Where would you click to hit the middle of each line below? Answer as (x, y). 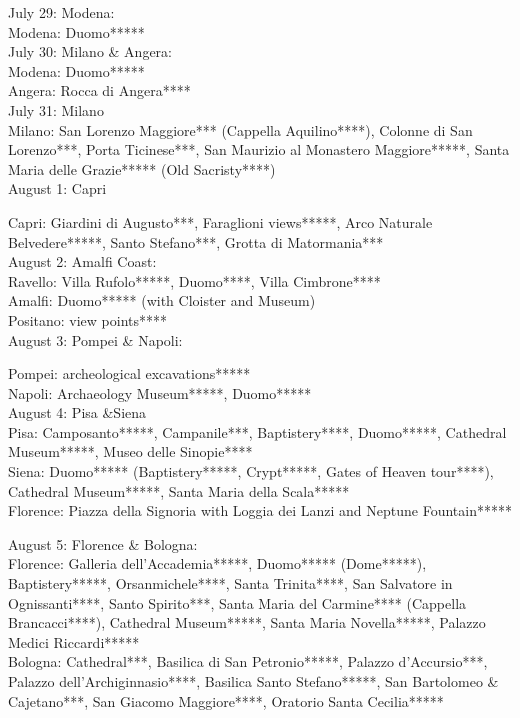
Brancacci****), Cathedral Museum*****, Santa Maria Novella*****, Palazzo (247, 622)
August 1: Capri (57, 188)
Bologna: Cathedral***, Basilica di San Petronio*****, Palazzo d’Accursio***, (248, 661)
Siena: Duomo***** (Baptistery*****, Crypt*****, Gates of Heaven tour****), (251, 471)
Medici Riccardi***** (74, 641)
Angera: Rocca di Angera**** (99, 90)
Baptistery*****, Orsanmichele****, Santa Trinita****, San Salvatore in (230, 583)
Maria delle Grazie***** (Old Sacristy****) (142, 168)
